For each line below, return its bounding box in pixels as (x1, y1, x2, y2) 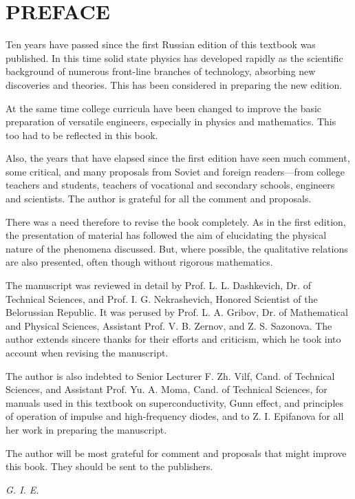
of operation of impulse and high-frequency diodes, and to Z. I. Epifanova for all (6, 409, 344, 423)
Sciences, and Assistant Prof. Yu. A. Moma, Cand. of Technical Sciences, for (6, 382, 327, 396)
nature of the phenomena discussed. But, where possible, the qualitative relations (6, 241, 348, 255)
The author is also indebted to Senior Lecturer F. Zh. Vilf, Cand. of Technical (6, 368, 335, 383)
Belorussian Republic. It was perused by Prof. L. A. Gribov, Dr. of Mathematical (6, 305, 348, 319)
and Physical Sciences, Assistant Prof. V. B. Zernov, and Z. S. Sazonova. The (6, 318, 332, 332)
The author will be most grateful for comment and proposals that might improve (6, 445, 347, 460)
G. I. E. (6, 482, 39, 496)
